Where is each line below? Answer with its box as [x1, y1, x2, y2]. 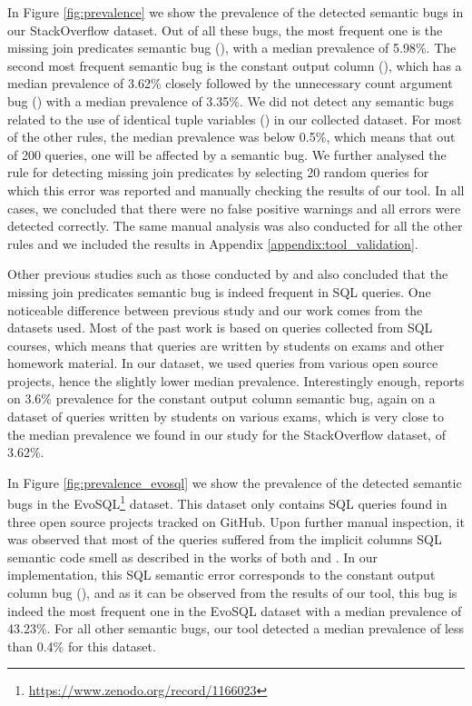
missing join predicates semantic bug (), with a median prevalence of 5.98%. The [7, 38, 457, 57]
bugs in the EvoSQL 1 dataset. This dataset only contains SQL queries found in [7, 492, 447, 513]
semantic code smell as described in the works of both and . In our [7, 547, 379, 566]
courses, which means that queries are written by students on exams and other [7, 335, 445, 354]
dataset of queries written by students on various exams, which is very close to [7, 407, 444, 426]
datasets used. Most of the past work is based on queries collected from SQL [7, 318, 433, 337]
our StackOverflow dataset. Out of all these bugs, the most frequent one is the [7, 20, 443, 39]
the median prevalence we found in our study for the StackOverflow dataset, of [7, 424, 446, 443]
